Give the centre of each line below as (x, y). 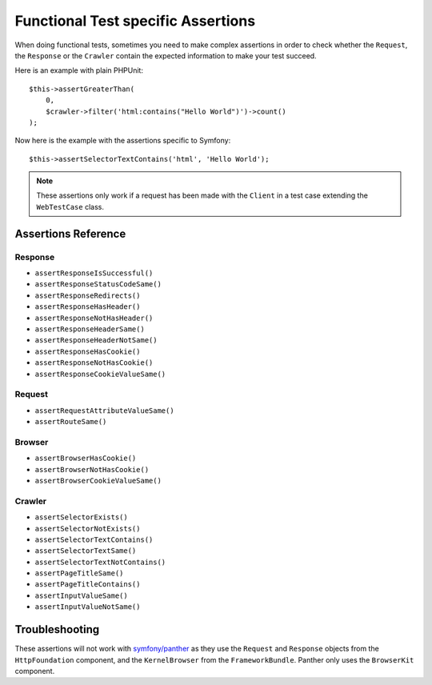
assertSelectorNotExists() (88, 529)
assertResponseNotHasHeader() (94, 318)
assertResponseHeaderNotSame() (96, 340)
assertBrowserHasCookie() (86, 459)
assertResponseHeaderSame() (90, 329)
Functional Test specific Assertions (135, 21)
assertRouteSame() (71, 422)
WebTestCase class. (70, 206)
